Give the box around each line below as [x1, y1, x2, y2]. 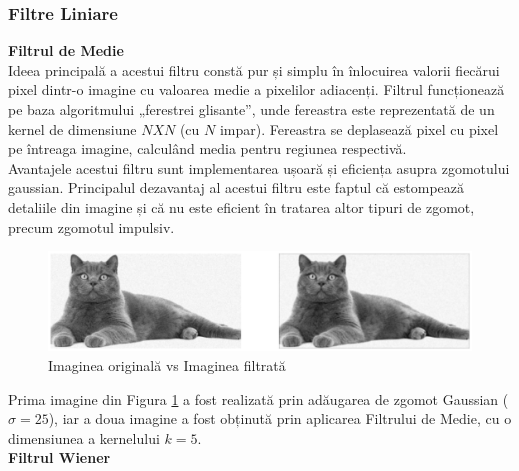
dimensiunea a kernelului [8, 427, 160, 448]
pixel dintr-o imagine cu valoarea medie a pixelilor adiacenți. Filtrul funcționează [8, 79, 505, 100]
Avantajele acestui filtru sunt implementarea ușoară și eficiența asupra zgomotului [8, 157, 510, 178]
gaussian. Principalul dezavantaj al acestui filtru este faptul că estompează [8, 177, 465, 198]
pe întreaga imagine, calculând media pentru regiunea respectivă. [8, 138, 407, 159]
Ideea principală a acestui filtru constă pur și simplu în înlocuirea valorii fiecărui [8, 59, 500, 80]
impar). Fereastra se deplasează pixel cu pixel [219, 118, 499, 139]
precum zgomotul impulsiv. [8, 216, 175, 237]
